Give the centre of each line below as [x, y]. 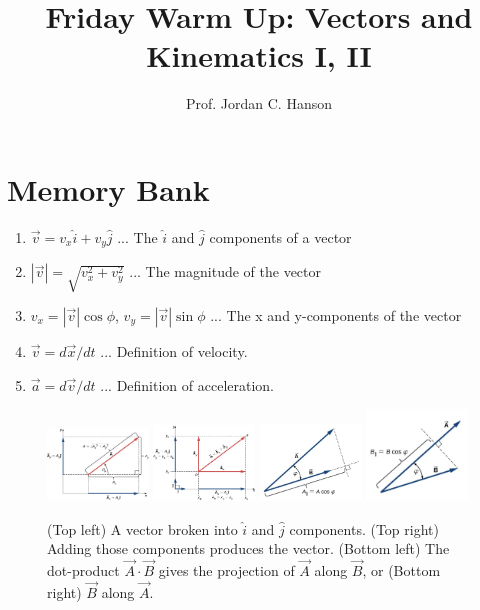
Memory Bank [108, 188]
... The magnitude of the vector [225, 271]
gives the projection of [226, 570]
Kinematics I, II [259, 55]
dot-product [83, 570]
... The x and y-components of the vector [336, 315]
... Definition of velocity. [174, 351]
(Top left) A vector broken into [142, 528]
